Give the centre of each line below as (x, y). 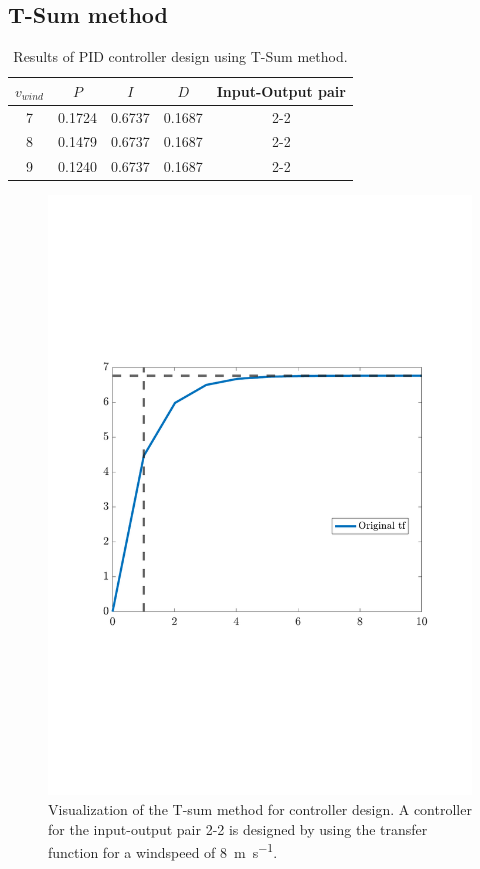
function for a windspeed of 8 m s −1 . (163, 850)
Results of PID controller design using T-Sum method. (180, 56)
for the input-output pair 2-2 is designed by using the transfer (238, 828)
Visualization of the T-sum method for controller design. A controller (260, 808)
